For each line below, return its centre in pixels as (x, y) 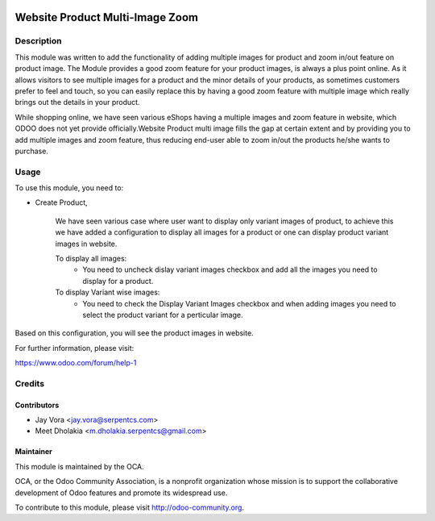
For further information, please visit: (75, 348)
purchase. (31, 151)
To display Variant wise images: (108, 292)
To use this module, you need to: (69, 188)
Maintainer (33, 452)
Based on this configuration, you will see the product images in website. (134, 333)
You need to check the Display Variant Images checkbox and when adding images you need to (239, 303)
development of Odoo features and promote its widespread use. (121, 493)
